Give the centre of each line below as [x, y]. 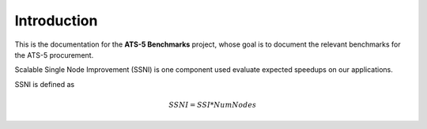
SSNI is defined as [45, 84]
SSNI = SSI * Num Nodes [213, 104]
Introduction [56, 21]
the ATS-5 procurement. [54, 55]
